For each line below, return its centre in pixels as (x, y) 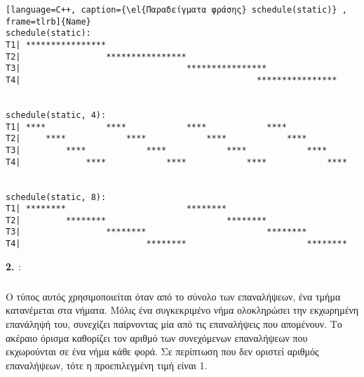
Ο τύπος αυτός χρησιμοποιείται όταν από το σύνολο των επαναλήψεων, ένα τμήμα (173, 296)
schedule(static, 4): (56, 115)
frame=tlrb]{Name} (48, 21)
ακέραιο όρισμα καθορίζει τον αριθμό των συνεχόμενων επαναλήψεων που (157, 337)
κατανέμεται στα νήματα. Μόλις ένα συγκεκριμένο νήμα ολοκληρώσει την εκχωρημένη (182, 310)
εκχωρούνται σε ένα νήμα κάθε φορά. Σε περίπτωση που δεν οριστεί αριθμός (162, 351)
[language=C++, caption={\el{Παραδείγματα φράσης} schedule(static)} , (176, 10)
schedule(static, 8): (56, 197)
